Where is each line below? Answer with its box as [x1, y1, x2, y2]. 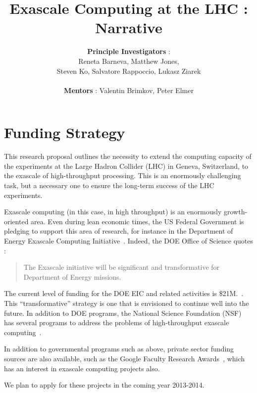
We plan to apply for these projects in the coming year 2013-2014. [4, 380, 205, 390]
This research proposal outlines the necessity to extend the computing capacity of [4, 151, 252, 161]
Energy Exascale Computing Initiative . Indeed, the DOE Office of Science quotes [4, 235, 254, 246]
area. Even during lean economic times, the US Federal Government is [31, 216, 244, 226]
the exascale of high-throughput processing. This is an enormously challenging [4, 170, 241, 181]
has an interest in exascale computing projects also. [4, 363, 160, 373]
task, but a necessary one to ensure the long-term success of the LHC [4, 180, 214, 190]
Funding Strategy [4, 122, 125, 143]
